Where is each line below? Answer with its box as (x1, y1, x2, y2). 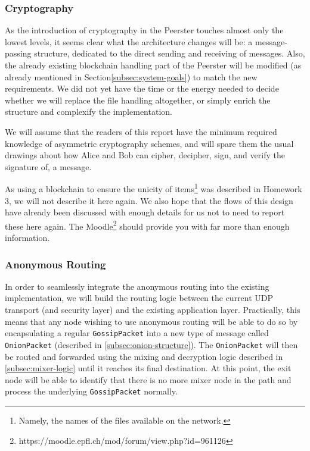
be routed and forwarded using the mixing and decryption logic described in (5, 350, 283, 362)
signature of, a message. (5, 160, 92, 173)
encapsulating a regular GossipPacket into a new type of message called (5, 327, 269, 339)
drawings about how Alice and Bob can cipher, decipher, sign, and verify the (5, 149, 285, 161)
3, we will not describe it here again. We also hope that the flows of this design (5, 194, 293, 206)
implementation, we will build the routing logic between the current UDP (5, 292, 274, 304)
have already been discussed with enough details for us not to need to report (5, 206, 285, 218)
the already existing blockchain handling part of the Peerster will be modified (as (5, 59, 302, 71)
